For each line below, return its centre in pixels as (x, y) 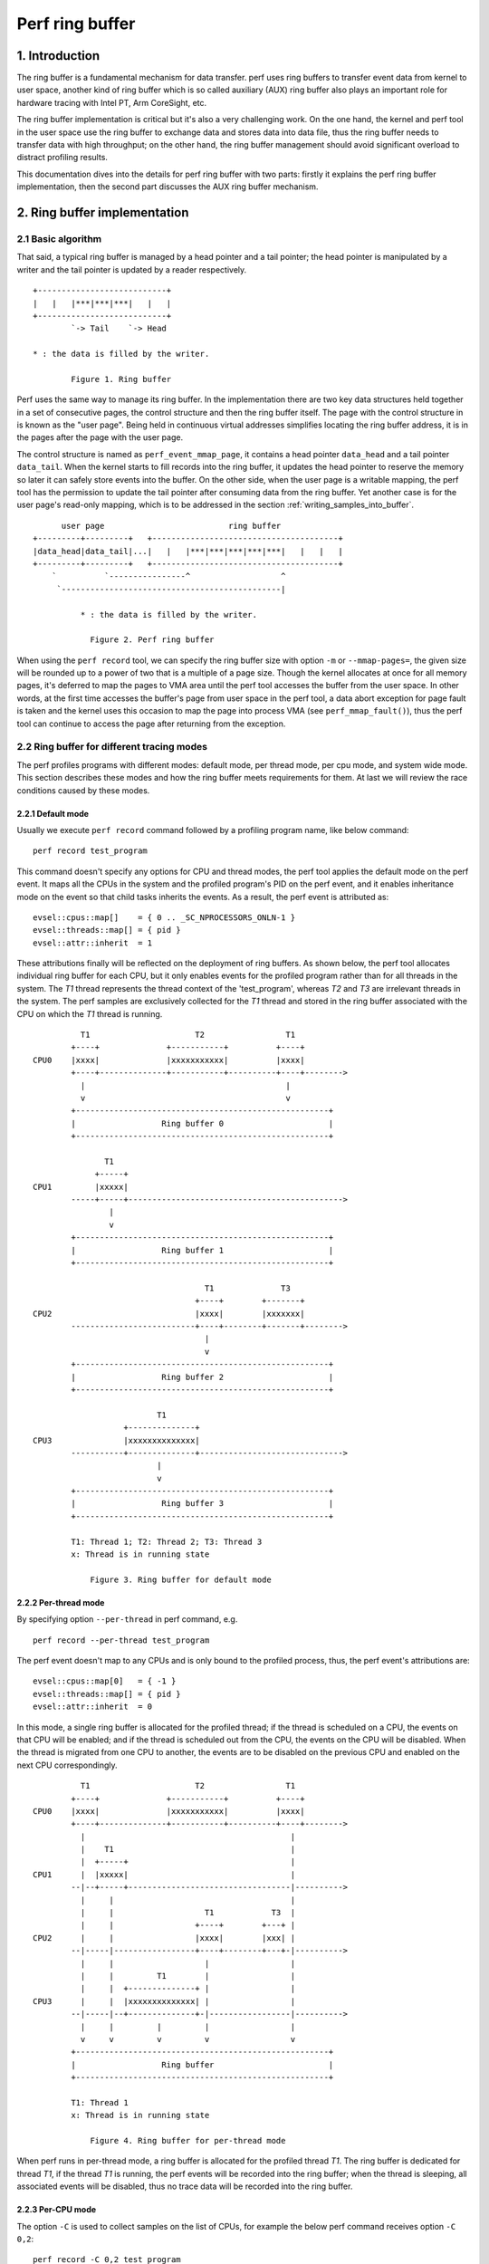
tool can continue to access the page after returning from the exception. (151, 724)
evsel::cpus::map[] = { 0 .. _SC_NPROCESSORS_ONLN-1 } (164, 917)
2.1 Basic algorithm (59, 238)
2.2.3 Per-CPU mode (57, 2210)
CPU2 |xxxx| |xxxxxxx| (169, 1314)
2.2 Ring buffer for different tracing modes (112, 747)
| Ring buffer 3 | (202, 1504)
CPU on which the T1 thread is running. (90, 1013)
